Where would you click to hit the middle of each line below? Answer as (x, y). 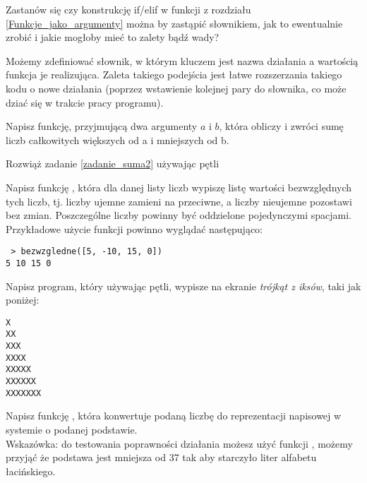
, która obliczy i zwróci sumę (281, 126)
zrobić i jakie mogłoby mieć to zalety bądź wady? (113, 37)
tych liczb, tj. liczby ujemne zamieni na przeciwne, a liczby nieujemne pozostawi (179, 201)
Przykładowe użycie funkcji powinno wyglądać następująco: (134, 228)
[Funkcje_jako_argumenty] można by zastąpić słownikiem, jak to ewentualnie (174, 23)
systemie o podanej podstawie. (72, 429)
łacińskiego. (31, 471)
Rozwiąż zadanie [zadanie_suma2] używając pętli (113, 163)
